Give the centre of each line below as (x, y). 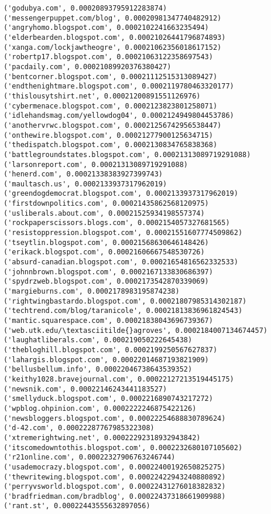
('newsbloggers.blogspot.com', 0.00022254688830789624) (115, 418)
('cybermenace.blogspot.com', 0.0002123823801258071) (111, 106)
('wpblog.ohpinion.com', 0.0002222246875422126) (100, 408)
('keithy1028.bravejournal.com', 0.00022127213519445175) (119, 379)
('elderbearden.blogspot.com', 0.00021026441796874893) (115, 37)
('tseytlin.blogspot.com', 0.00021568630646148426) (106, 242)
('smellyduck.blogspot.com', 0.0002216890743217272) (108, 399)
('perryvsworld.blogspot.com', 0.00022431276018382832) (115, 487)
